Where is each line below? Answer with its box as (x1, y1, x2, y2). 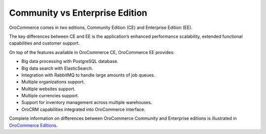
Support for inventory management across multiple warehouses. (21, 100, 152, 106)
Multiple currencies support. (21, 93, 79, 99)
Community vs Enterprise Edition (9, 7, 148, 18)
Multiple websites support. (21, 86, 76, 92)
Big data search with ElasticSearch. (21, 65, 93, 71)
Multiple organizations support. (21, 79, 85, 85)
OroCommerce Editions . (9, 122, 58, 128)
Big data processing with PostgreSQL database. (21, 58, 119, 64)
